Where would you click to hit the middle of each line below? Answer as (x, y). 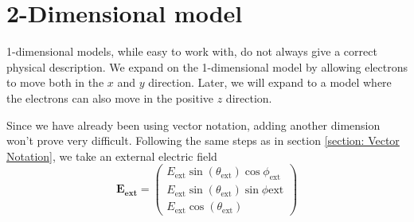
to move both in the (55, 82)
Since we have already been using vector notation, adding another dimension (193, 125)
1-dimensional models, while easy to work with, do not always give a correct (192, 51)
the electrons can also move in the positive (110, 97)
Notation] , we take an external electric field (112, 156)
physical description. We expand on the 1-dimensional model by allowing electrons (207, 66)
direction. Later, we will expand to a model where (270, 82)
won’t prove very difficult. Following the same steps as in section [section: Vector (203, 140)
